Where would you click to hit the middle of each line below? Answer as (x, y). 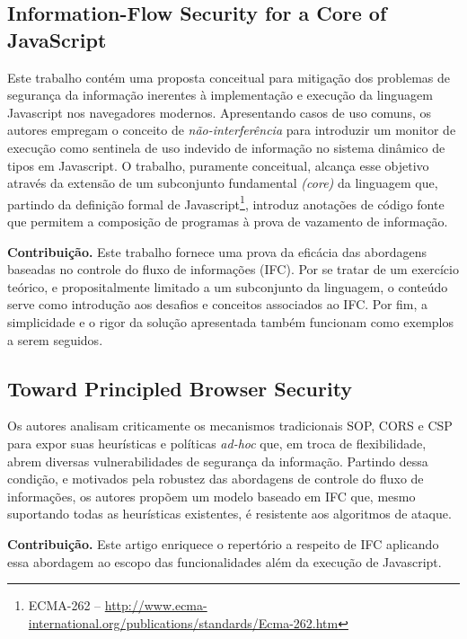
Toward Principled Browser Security (180, 388)
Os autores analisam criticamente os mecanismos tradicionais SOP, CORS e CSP (230, 426)
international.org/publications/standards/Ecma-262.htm (183, 622)
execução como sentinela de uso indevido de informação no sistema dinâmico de (226, 147)
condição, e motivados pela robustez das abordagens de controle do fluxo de (216, 479)
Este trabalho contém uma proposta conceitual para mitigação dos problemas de (229, 77)
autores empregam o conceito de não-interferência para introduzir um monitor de (232, 130)
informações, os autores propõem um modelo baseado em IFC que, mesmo (211, 496)
